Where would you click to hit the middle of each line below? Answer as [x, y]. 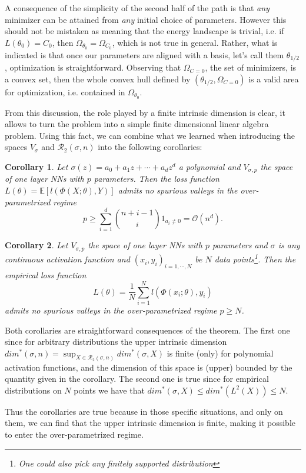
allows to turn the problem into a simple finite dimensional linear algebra [137, 124]
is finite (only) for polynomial [220, 353]
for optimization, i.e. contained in [65, 91]
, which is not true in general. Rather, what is [195, 42]
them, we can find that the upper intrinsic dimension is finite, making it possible [150, 423]
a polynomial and [209, 166]
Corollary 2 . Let [36, 245]
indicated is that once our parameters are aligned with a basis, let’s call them [144, 54]
